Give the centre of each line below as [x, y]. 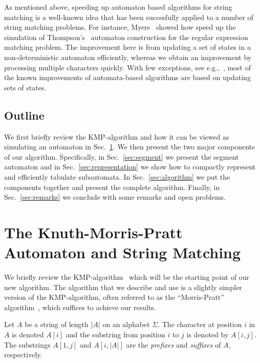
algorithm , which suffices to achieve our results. [80, 307]
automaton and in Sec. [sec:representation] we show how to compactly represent [130, 167]
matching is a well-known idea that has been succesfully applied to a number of [129, 17]
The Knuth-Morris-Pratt [93, 232]
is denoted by [208, 334]
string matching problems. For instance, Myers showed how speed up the [120, 27]
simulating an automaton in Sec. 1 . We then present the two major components [129, 147]
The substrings [27, 344]
